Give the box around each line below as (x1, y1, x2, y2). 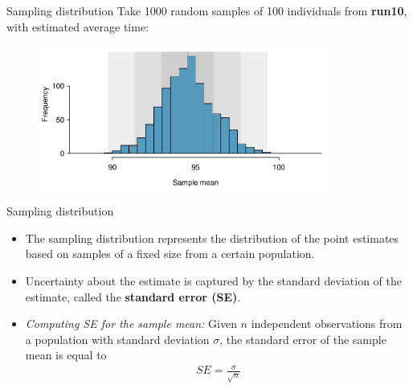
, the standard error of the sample (219, 330, 386, 347)
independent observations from (251, 315, 403, 332)
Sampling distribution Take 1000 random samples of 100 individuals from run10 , (6, 2, 407, 18)
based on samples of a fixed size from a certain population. (25, 245, 315, 262)
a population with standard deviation (25, 330, 210, 347)
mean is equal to (25, 346, 107, 363)
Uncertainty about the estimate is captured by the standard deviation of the (25, 272, 402, 289)
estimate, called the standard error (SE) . (25, 288, 241, 305)
